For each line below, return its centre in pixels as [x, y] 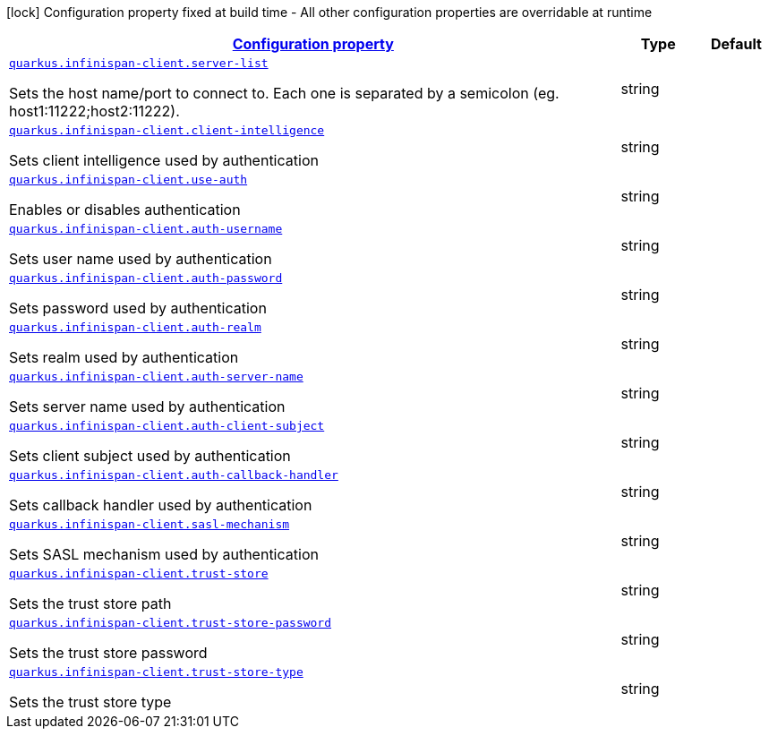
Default [736, 44]
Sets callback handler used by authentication [161, 505]
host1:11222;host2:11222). [94, 111]
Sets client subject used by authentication [150, 456]
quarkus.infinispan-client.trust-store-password [171, 623]
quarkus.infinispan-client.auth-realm [135, 327]
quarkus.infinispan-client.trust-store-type [156, 672]
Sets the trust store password [108, 653]
